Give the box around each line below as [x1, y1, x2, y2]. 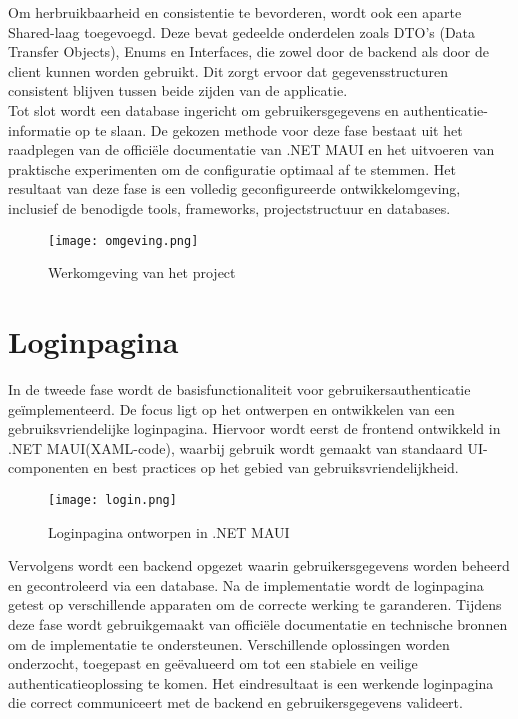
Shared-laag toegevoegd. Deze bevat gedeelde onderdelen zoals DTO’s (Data [8, 21, 476, 42]
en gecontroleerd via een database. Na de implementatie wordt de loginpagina [8, 574, 484, 595]
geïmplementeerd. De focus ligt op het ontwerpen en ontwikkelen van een [8, 398, 455, 419]
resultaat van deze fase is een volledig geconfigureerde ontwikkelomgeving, [8, 178, 461, 199]
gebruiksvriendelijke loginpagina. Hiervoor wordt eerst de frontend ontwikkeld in [8, 418, 501, 439]
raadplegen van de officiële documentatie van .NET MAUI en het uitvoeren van [8, 139, 495, 160]
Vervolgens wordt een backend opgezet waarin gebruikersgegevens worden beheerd [8, 555, 510, 576]
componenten [8, 457, 89, 478]
